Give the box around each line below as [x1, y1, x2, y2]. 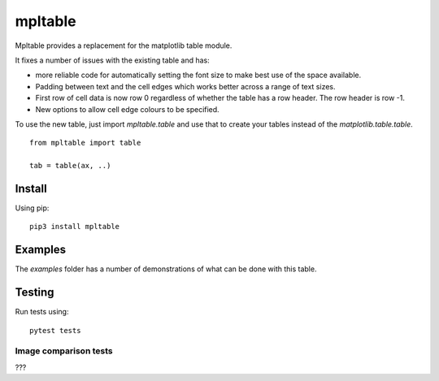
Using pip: [15, 203, 50, 213]
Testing [15, 285, 54, 300]
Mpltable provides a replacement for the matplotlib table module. [15, 41, 233, 50]
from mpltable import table [29, 138, 141, 148]
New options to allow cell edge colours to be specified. [35, 104, 219, 114]
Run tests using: [15, 307, 69, 317]
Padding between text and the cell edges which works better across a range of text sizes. [35, 81, 336, 91]
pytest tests [29, 326, 81, 335]
